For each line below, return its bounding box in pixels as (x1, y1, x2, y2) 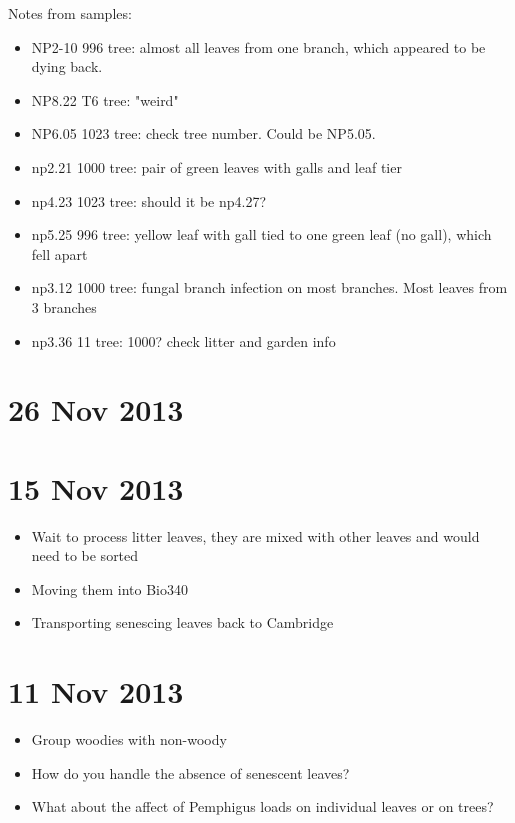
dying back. (31, 56, 103, 77)
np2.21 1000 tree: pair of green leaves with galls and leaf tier (31, 156, 402, 177)
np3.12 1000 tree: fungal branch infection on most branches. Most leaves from (31, 277, 508, 298)
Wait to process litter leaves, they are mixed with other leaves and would (31, 525, 480, 546)
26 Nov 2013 (8, 389, 184, 430)
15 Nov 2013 (8, 467, 184, 508)
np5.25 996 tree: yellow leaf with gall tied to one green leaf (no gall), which (31, 224, 492, 245)
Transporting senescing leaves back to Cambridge (31, 612, 334, 633)
